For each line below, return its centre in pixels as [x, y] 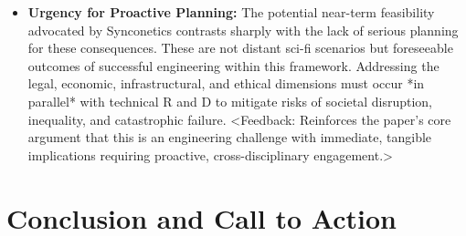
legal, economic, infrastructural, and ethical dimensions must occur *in [226, 83]
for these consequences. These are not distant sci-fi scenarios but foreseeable [240, 48]
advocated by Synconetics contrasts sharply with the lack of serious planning [243, 30]
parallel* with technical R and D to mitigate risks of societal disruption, [230, 101]
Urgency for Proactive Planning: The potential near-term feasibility [231, 12]
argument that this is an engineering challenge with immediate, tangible [230, 137]
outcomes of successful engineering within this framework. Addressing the [233, 65]
